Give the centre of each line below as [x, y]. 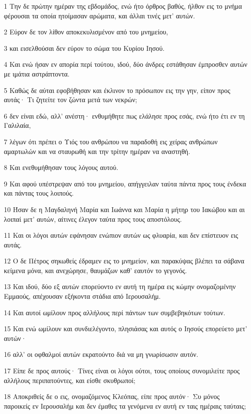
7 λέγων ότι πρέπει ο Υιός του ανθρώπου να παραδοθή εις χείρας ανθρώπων [111, 141]
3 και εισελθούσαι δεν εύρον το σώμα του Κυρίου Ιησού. [84, 48]
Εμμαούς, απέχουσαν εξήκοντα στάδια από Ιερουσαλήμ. [82, 296]
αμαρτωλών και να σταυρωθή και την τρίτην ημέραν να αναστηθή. [97, 151]
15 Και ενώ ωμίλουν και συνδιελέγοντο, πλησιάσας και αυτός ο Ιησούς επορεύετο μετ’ [125, 329]
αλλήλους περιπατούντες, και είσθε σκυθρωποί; [70, 380]
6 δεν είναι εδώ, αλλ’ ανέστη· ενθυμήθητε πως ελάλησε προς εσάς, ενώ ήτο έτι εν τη [125, 115]
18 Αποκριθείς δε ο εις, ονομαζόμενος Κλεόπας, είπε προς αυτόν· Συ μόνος [112, 396]
